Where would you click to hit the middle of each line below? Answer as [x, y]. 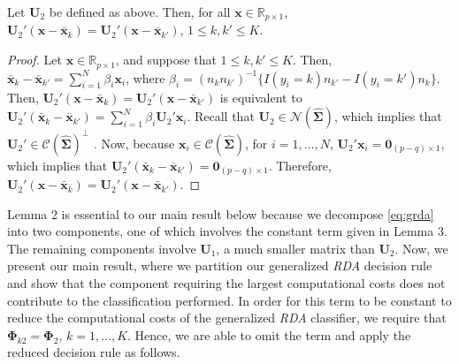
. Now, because [134, 143]
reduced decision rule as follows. [94, 352]
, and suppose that [166, 60]
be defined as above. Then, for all [140, 11]
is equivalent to [261, 97]
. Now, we [421, 248]
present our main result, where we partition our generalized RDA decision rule [220, 265]
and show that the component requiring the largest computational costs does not [226, 283]
